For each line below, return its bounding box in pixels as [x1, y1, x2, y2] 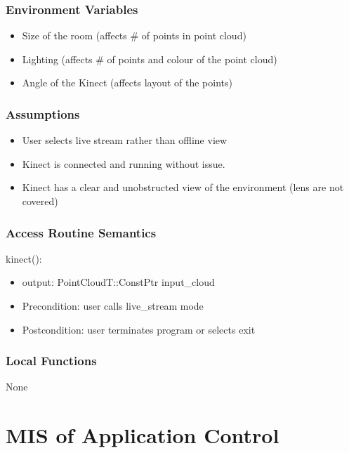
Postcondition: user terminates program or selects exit [22, 322, 256, 336]
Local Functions [6, 352, 97, 369]
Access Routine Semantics [6, 223, 157, 241]
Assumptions [6, 105, 80, 122]
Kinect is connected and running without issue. [22, 156, 225, 171]
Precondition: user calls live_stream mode [22, 298, 204, 313]
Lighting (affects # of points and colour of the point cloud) [22, 51, 277, 66]
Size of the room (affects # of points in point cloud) [22, 28, 246, 43]
